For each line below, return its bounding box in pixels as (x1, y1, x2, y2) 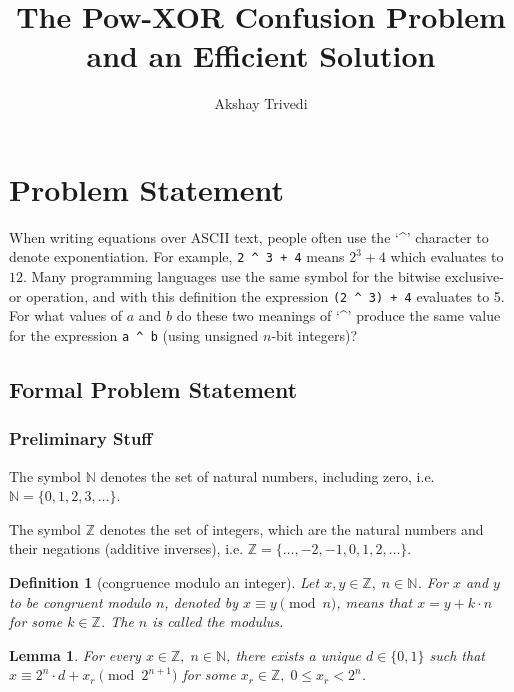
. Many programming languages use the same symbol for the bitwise (23, 266, 441, 287)
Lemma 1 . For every (9, 644, 141, 665)
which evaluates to (390, 246, 504, 267)
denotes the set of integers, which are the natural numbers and (99, 518, 484, 539)
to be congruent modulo (9, 591, 151, 612)
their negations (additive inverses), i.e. (9, 538, 244, 559)
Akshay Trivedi (214, 93, 308, 114)
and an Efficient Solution (86, 35, 436, 76)
